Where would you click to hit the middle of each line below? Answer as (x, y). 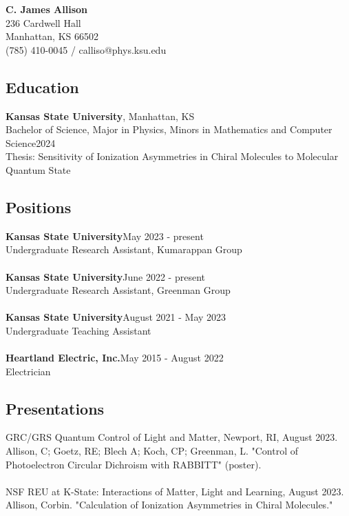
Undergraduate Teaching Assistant (78, 330)
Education (42, 87)
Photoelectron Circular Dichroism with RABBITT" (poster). (134, 464)
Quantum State (38, 169)
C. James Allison (47, 9)
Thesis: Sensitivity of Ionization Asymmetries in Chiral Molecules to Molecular (172, 156)
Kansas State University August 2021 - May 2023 (116, 317)
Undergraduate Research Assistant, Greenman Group (118, 290)
